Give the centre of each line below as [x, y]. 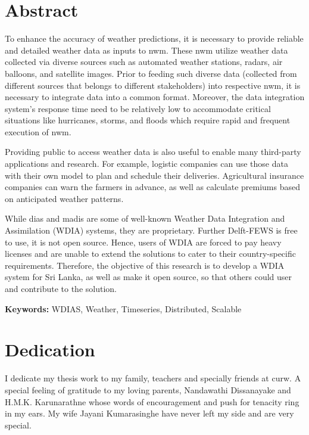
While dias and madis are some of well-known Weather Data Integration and [145, 218]
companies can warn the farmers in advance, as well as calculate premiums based [152, 187]
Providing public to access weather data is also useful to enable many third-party [153, 152]
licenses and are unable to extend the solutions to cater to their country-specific [150, 254]
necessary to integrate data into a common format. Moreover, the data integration [155, 97]
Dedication [50, 349]
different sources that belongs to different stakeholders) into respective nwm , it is [153, 85]
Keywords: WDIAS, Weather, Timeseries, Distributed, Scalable [123, 308]
